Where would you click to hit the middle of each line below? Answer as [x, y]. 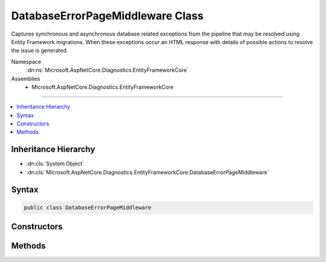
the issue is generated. [40, 51]
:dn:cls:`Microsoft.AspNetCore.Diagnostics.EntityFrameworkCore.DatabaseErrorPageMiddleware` [148, 172]
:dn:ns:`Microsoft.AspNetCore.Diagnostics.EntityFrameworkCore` [107, 70]
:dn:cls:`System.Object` [55, 164]
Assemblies [26, 78]
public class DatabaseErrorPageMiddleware [88, 207]
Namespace [26, 62]
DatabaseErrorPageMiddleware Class [107, 16]
